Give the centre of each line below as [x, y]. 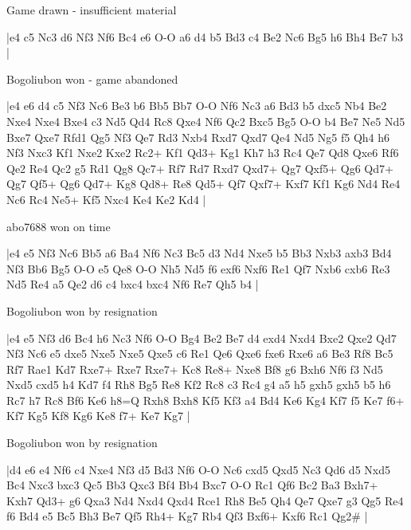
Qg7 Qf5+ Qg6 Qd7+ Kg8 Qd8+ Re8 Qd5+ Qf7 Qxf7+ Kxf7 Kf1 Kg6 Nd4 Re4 [204, 184]
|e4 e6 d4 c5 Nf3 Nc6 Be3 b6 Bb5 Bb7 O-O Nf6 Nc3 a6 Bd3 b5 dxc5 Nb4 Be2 [197, 106]
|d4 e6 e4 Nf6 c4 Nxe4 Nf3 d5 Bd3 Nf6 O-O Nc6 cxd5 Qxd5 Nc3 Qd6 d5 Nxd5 [198, 469]
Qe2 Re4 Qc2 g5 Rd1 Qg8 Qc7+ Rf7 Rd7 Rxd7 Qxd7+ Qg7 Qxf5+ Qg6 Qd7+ [200, 168]
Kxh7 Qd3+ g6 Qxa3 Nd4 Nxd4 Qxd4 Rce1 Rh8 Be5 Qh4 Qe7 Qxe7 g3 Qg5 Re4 [205, 500]
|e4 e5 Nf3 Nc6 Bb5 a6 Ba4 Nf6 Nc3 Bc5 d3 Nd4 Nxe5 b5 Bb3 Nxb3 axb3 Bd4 [199, 253]
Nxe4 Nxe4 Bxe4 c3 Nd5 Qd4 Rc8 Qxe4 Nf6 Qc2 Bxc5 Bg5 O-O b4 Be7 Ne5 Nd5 [206, 121]
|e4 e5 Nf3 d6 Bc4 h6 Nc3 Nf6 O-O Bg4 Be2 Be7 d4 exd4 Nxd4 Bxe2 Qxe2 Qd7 [202, 338]
